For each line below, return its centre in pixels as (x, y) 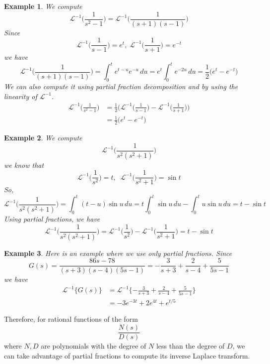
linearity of (21, 96)
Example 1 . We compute (43, 6)
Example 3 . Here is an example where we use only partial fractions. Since (118, 253)
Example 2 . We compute (43, 138)
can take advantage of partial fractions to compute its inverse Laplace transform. (127, 355)
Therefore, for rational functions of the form (71, 319)
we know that (24, 165)
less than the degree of (190, 346)
